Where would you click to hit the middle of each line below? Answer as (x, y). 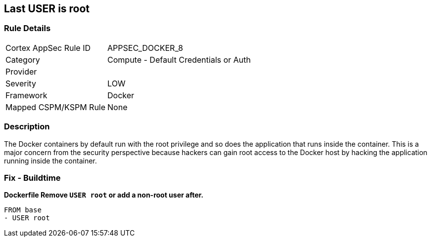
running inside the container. (50, 161)
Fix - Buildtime (32, 178)
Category (23, 60)
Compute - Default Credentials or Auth (179, 60)
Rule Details (27, 28)
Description (27, 127)
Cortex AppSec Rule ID (48, 48)
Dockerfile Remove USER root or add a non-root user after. (104, 195)
